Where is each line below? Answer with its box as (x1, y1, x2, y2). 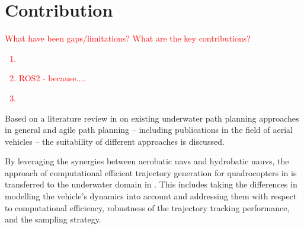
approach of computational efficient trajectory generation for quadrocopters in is (5, 166, 297, 179)
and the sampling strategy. (5, 213, 101, 225)
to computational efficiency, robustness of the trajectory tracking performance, (5, 201, 290, 214)
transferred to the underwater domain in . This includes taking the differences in (5, 178, 297, 190)
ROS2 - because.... (18, 72, 86, 84)
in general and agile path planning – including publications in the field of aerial (5, 123, 293, 136)
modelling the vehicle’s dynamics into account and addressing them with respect (5, 190, 297, 202)
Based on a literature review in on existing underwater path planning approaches (5, 112, 299, 124)
